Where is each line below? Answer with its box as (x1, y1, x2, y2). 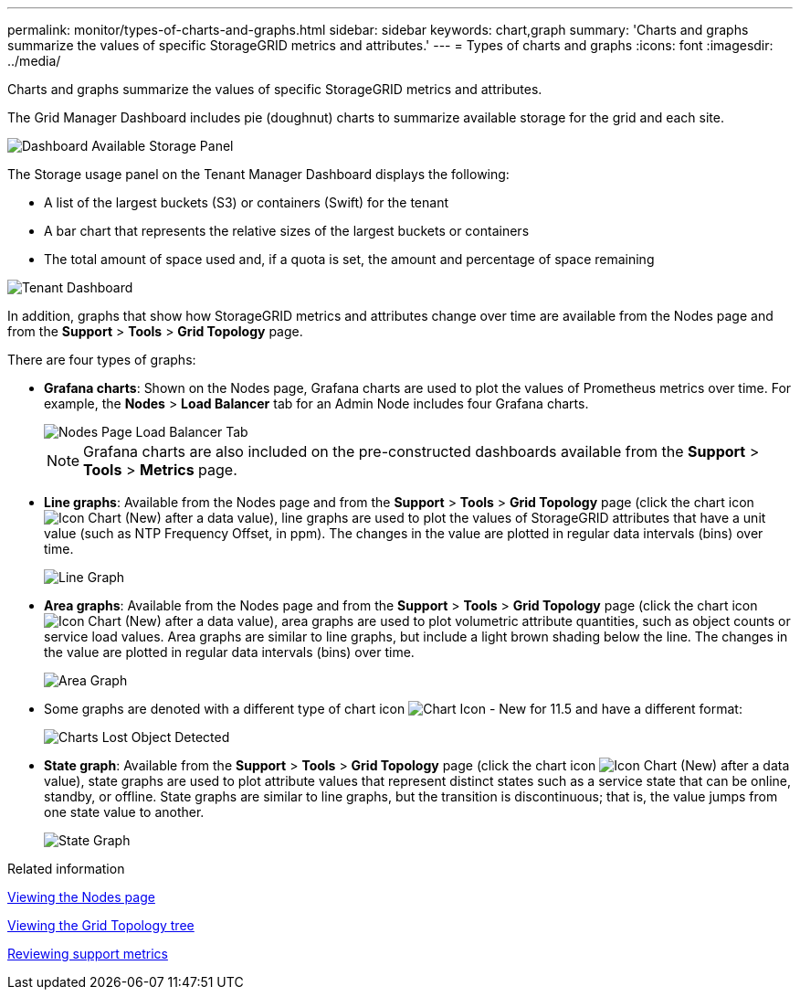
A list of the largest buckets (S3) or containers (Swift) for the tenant (44, 195, 449, 210)
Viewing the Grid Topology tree (7, 917, 195, 933)
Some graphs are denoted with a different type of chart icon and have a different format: (44, 701, 742, 716)
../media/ (7, 53, 61, 69)
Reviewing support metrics (7, 946, 168, 961)
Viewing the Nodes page (7, 889, 155, 905)
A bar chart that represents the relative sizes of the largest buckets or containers (44, 223, 530, 239)
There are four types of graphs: (7, 352, 196, 367)
